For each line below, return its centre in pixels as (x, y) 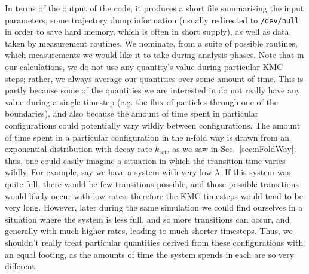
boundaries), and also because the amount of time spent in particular (132, 113)
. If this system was (255, 172)
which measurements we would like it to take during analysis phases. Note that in (154, 55)
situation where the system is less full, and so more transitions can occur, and (147, 219)
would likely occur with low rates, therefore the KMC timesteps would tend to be (154, 195)
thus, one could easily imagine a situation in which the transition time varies (145, 160)
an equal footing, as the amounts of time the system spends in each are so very (149, 254)
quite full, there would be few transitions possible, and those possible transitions (152, 183)
